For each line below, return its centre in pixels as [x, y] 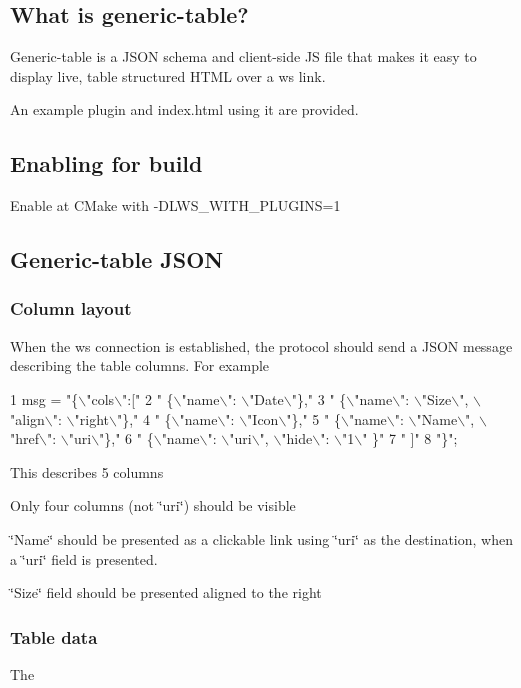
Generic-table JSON [117, 259]
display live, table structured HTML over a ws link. [168, 75]
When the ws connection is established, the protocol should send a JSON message [261, 345]
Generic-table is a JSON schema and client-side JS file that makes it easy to [243, 56]
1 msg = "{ [44, 398]
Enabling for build [106, 163]
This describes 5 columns [87, 471]
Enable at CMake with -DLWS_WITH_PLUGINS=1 [175, 205]
